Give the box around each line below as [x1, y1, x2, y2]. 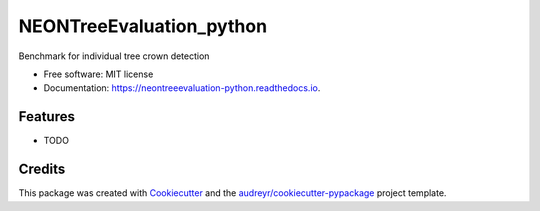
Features [18, 108, 75, 125]
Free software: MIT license [43, 68, 154, 80]
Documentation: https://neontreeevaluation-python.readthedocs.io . [43, 82, 321, 94]
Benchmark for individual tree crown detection [18, 50, 210, 62]
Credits [18, 161, 66, 178]
